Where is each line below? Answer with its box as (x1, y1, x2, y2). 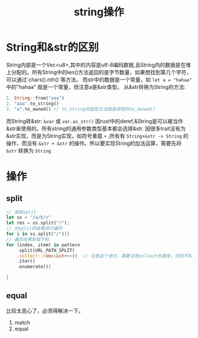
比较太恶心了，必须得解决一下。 (6, 307, 84, 314)
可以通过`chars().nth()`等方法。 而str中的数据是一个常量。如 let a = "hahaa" (6, 76, 192, 83)
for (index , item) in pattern (6, 242, 81, 248)
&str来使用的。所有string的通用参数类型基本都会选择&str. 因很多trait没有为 (6, 125, 186, 132)
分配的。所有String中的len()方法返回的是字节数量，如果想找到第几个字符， (11, 68, 192, 75)
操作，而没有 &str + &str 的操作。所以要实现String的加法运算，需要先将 (6, 140, 181, 147)
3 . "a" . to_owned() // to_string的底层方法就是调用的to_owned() (6, 106, 156, 112)
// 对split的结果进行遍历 (6, 226, 63, 231)
